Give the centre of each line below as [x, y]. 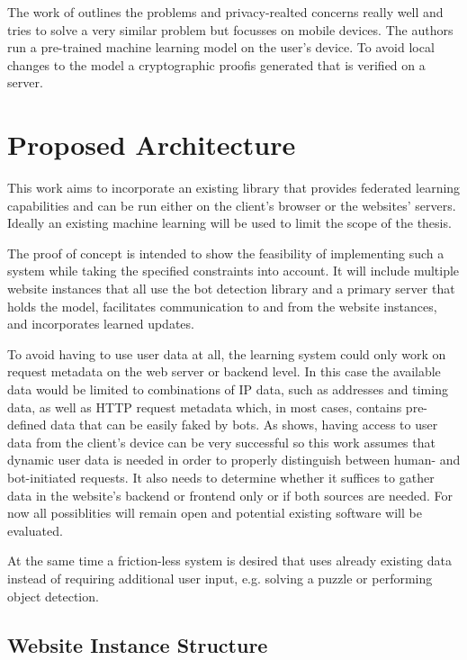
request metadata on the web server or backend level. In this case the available [224, 371]
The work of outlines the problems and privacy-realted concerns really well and [225, 12]
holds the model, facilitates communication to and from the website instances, [222, 306]
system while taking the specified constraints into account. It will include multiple [233, 271]
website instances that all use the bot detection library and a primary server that [231, 289]
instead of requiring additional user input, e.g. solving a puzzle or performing [220, 578]
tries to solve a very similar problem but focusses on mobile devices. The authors [230, 29]
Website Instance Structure [138, 644]
